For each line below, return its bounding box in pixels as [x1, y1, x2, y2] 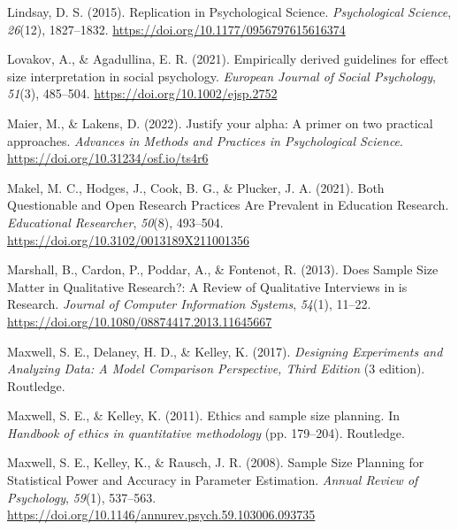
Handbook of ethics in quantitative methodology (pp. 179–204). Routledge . [7, 423, 405, 442]
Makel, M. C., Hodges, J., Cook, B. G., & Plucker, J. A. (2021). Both [7, 178, 385, 196]
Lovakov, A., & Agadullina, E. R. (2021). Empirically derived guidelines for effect [7, 50, 449, 68]
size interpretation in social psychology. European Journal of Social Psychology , [7, 66, 436, 85]
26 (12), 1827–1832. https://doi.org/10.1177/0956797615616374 [7, 19, 346, 38]
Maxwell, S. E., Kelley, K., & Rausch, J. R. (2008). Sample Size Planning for [7, 453, 424, 472]
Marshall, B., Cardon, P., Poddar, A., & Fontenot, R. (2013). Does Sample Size [7, 260, 439, 279]
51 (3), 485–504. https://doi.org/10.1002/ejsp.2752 [7, 84, 278, 103]
